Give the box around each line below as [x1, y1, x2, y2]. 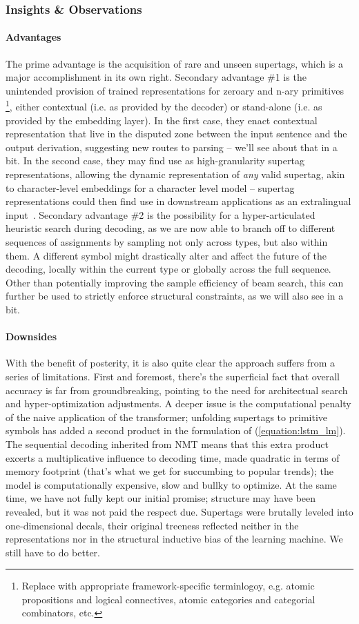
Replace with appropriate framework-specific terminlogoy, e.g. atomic [21, 578, 315, 593]
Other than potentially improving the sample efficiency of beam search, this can [6, 275, 344, 289]
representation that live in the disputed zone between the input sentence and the [6, 126, 347, 141]
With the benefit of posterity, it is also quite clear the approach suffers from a [6, 355, 335, 370]
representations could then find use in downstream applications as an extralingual [6, 194, 351, 208]
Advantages [6, 30, 61, 44]
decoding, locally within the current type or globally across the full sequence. [6, 262, 331, 276]
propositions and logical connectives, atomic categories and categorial [21, 592, 316, 606]
